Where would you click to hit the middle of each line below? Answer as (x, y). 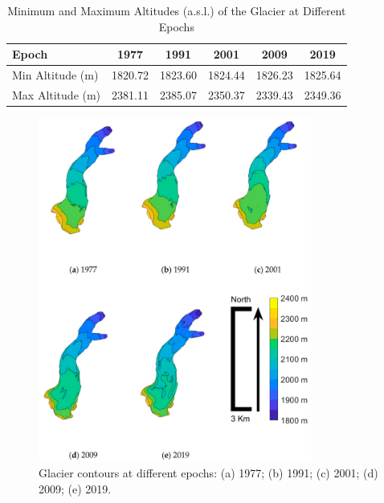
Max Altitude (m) (57, 94)
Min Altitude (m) (55, 75)
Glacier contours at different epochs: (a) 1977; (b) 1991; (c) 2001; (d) (208, 473)
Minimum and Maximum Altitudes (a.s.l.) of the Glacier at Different (177, 10)
